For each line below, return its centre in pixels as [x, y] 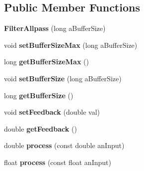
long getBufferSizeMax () [46, 62]
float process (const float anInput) [58, 162]
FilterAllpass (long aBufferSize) [55, 28]
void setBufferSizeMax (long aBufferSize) [71, 45]
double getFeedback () [40, 128]
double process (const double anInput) [64, 145]
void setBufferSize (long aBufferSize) [63, 78]
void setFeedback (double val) [52, 112]
